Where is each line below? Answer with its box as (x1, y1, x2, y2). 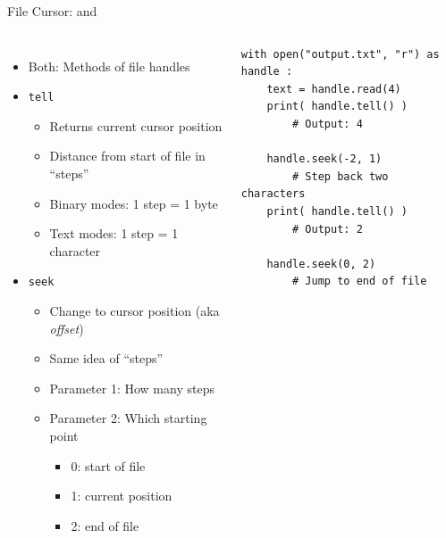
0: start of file (71, 456, 146, 475)
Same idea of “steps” (49, 349, 164, 368)
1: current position (71, 486, 173, 505)
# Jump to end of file (292, 275, 427, 288)
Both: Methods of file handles (28, 56, 190, 75)
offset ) (49, 319, 84, 337)
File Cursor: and (7, 2, 97, 20)
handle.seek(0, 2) (266, 257, 376, 270)
